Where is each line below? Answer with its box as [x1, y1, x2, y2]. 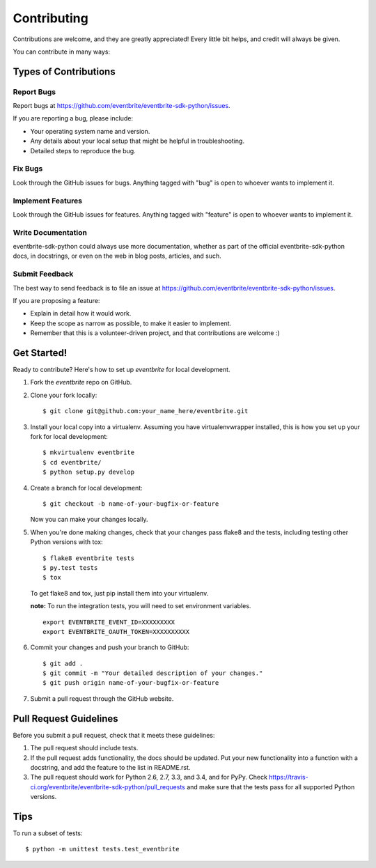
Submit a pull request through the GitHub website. [30, 694, 174, 703]
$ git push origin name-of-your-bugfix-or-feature [42, 679, 219, 687]
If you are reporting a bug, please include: [13, 114, 134, 123]
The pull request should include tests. [30, 744, 139, 752]
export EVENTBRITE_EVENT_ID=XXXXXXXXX [42, 618, 175, 626]
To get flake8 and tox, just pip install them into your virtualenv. [30, 589, 209, 597]
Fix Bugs [13, 164, 43, 173]
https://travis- [269, 773, 309, 782]
